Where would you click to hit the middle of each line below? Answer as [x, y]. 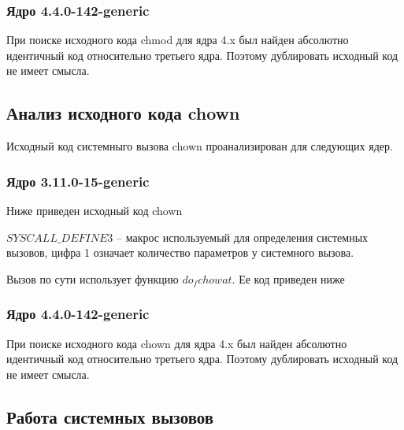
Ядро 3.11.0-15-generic [78, 181]
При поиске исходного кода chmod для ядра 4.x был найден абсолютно [178, 40]
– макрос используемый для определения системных [242, 237]
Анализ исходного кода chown [123, 113]
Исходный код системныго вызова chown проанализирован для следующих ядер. [200, 146]
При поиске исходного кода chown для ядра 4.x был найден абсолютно [177, 343]
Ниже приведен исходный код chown [95, 211]
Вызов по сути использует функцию [93, 278]
